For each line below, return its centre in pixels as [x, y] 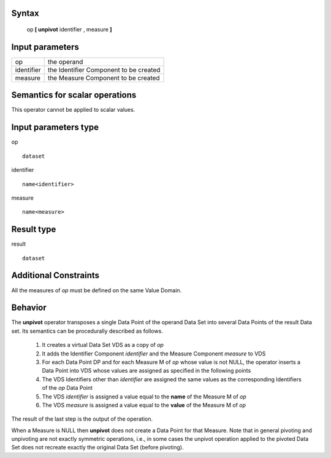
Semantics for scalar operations [74, 95]
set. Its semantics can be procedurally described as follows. [87, 331]
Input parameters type [55, 127]
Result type [34, 229]
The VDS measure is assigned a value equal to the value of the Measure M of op [144, 405]
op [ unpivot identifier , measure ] [70, 29]
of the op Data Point [67, 388]
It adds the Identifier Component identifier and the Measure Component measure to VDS [154, 354]
